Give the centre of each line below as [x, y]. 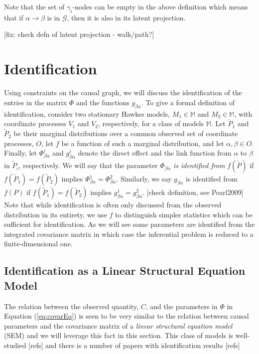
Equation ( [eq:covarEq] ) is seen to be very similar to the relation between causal [127, 316]
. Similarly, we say [144, 179]
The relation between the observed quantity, [71, 306]
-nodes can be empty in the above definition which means [160, 6]
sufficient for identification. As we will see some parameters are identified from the [129, 224]
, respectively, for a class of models [151, 123]
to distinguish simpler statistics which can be [184, 214]
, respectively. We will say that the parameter [88, 165]
